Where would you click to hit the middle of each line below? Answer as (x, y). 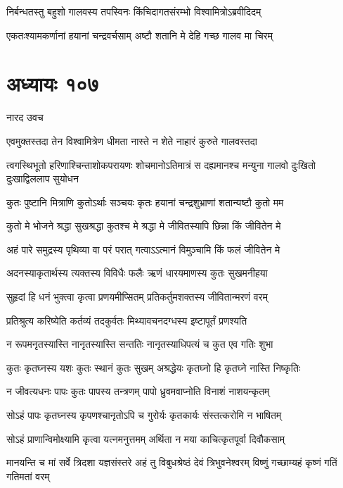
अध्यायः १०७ (53, 83)
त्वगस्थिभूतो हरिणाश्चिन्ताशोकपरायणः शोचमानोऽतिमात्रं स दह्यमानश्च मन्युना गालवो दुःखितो (161, 164)
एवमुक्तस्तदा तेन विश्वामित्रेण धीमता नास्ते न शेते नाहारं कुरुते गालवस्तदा (132, 140)
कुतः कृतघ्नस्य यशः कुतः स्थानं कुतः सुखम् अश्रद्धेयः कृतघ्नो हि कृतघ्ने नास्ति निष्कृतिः (154, 367)
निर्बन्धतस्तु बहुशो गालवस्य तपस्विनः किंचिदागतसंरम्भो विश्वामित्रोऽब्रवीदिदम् (134, 11)
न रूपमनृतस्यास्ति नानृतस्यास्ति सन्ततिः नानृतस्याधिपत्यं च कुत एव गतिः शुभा (140, 344)
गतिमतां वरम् (28, 476)
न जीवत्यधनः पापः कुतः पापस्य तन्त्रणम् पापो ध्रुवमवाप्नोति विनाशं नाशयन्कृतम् (138, 391)
